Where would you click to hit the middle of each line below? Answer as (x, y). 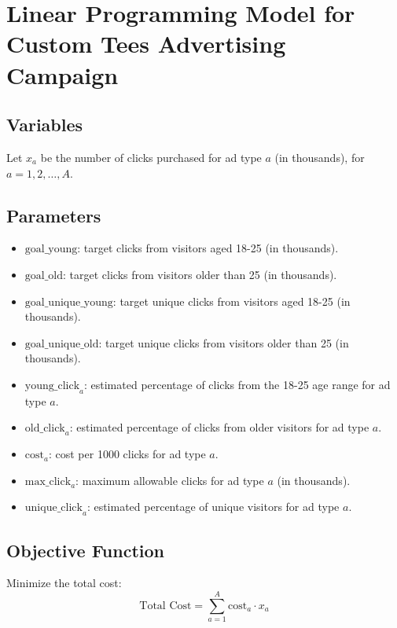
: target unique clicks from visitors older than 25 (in (224, 342)
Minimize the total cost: (64, 583)
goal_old (44, 275)
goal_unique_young (69, 302)
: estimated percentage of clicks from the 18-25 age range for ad (237, 384)
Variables (45, 125)
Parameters (54, 215)
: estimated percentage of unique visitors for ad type (213, 507)
